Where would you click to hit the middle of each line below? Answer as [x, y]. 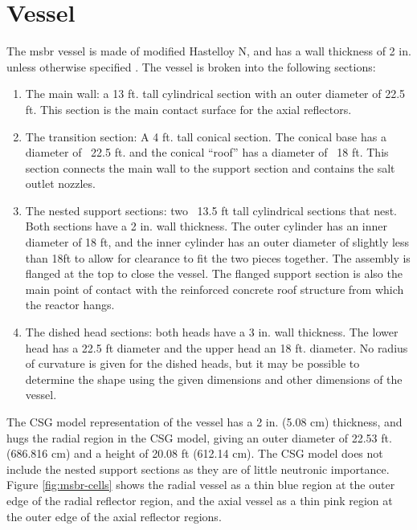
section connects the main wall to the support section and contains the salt [210, 167]
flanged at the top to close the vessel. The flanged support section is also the [214, 273]
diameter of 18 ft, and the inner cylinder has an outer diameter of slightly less [217, 242]
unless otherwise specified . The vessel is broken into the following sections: [191, 66]
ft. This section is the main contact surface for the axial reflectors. [188, 109]
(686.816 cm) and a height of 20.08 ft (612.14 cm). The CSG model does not [195, 453]
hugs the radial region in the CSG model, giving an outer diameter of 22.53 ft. [199, 437]
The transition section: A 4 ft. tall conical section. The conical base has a [206, 136]
